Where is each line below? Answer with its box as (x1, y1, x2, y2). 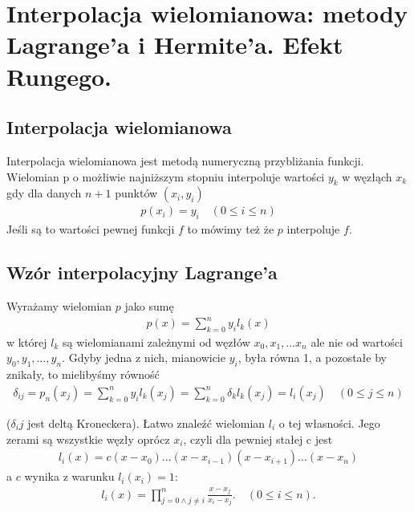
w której (6, 333, 47, 350)
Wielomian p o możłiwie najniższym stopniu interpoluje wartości (6, 168, 325, 185)
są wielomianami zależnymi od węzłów (63, 333, 250, 350)
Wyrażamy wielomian (6, 297, 112, 314)
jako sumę (124, 297, 174, 314)
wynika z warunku (24, 468, 115, 485)
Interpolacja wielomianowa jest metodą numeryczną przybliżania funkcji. (6, 152, 364, 169)
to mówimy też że (187, 221, 274, 238)
